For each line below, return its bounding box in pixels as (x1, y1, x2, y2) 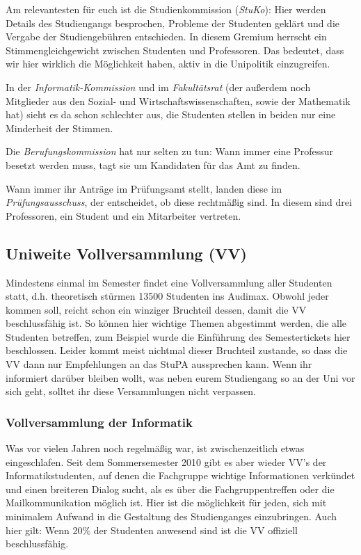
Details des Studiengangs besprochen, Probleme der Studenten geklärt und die (6, 15, 340, 30)
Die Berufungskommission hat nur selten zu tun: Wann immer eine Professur (6, 144, 334, 159)
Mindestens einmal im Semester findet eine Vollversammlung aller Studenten (6, 275, 332, 289)
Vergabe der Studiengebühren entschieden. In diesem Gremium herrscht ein (6, 29, 327, 44)
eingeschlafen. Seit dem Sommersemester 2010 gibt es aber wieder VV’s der (6, 454, 327, 469)
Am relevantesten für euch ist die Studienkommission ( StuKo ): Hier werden (6, 2, 326, 16)
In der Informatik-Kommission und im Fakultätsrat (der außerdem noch (6, 79, 311, 94)
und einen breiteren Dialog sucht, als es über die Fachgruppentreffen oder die (6, 481, 335, 496)
